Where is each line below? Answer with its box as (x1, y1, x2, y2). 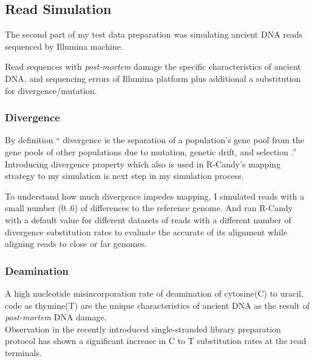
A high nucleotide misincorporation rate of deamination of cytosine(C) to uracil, (5, 286, 303, 299)
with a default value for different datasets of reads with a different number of (5, 213, 291, 226)
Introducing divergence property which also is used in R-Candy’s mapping (5, 157, 281, 170)
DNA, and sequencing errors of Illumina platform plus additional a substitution (5, 72, 301, 84)
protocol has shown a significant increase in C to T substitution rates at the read (5, 334, 307, 347)
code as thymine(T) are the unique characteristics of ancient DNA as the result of (5, 299, 310, 311)
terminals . (5, 346, 42, 359)
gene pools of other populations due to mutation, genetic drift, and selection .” (5, 145, 297, 158)
